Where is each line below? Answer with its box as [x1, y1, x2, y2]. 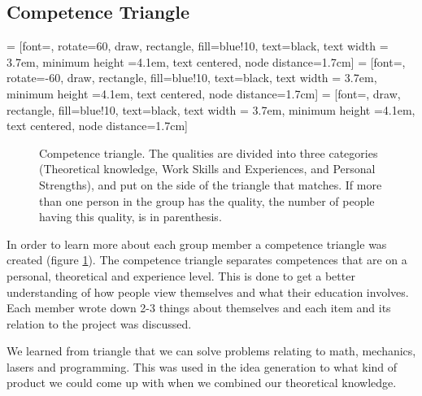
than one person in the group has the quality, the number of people [39, 192, 375, 209]
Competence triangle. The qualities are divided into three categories [39, 144, 378, 161]
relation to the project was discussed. [7, 315, 192, 332]
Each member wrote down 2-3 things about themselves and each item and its [7, 299, 391, 316]
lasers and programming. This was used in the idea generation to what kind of [7, 358, 398, 375]
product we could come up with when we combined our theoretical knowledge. [7, 374, 397, 391]
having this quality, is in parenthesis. [39, 208, 222, 225]
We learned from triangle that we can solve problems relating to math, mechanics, [7, 342, 416, 359]
